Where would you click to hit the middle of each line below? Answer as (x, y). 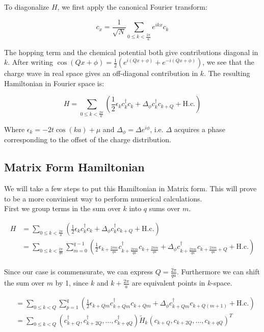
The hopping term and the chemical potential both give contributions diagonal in (131, 52)
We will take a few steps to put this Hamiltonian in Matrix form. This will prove (130, 188)
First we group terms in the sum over (62, 208)
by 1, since (72, 283)
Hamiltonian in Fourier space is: (54, 83)
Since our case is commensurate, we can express (79, 272)
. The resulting (227, 73)
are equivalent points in (168, 283)
